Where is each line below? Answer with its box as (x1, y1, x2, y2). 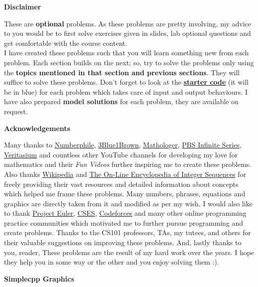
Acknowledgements (4, 123, 71, 133)
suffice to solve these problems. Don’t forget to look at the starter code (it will (4, 77, 249, 87)
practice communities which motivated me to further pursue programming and (4, 217, 244, 228)
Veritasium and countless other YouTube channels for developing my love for (4, 149, 238, 159)
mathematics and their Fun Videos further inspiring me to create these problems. (4, 159, 252, 169)
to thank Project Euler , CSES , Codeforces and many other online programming (4, 208, 247, 218)
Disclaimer (4, 1, 41, 11)
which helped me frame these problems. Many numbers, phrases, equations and (4, 188, 246, 199)
